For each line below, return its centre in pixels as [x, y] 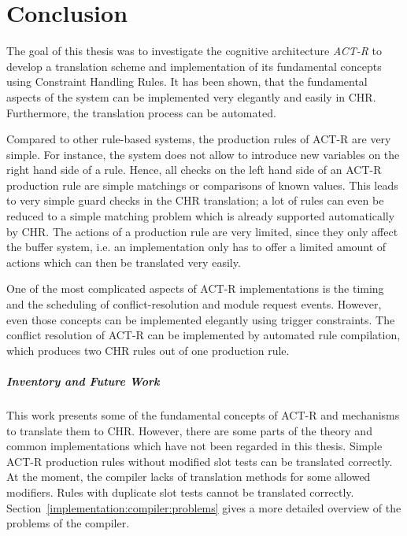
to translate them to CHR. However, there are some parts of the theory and [189, 430]
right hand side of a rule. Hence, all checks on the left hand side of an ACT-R [194, 170]
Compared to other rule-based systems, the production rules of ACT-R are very [199, 139]
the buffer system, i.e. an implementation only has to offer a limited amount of [196, 247]
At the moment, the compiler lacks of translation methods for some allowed [189, 477]
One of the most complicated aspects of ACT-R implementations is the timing [195, 288]
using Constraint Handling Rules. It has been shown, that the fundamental [187, 81]
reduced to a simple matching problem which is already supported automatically [201, 216]
